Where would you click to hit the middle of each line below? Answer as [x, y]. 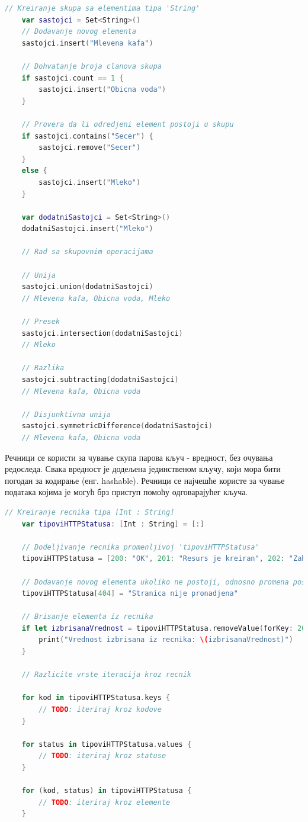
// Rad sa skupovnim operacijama [87, 252]
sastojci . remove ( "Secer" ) [90, 148]
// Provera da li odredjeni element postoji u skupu [128, 124]
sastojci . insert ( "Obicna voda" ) [102, 90]
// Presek [41, 322]
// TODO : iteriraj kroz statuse [102, 756]
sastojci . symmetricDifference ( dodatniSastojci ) [117, 426]
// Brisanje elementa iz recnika [87, 617]
